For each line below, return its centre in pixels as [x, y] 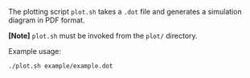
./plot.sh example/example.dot [61, 66]
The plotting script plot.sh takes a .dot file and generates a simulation [125, 12]
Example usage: [35, 51]
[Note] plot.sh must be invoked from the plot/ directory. [103, 36]
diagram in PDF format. [47, 20]
